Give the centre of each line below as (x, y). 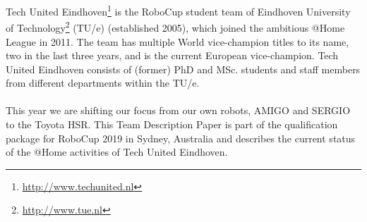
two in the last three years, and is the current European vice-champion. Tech (172, 55)
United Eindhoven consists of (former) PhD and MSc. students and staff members (183, 69)
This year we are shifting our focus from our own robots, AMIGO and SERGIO (178, 110)
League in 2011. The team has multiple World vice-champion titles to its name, (178, 41)
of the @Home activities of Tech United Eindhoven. (117, 152)
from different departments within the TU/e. (103, 83)
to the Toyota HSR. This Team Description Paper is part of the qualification (172, 124)
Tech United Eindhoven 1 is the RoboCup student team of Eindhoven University (178, 10)
